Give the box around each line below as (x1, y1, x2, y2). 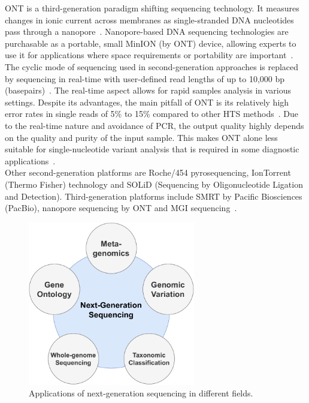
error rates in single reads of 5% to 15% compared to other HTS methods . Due (5, 107, 298, 120)
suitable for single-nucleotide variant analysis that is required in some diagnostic (5, 143, 299, 155)
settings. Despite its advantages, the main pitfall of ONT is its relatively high (5, 95, 289, 108)
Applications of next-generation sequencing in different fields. (29, 387, 253, 399)
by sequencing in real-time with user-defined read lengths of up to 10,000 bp (5, 72, 285, 85)
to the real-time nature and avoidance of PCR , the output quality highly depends (5, 119, 304, 131)
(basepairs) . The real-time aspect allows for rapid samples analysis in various (5, 84, 292, 97)
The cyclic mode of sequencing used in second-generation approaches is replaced (5, 60, 299, 73)
